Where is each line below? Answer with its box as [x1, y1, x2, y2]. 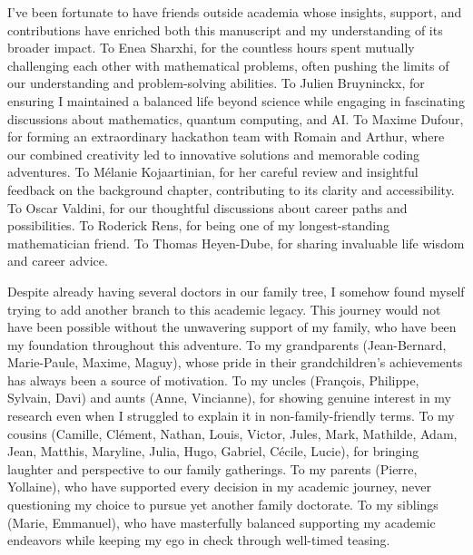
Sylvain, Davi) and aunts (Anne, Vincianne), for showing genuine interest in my [7, 388, 451, 407]
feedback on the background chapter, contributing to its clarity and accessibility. [7, 180, 455, 199]
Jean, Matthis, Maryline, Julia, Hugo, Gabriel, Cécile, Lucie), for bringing [7, 442, 419, 461]
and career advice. [7, 251, 108, 270]
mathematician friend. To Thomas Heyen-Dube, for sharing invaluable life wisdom [7, 233, 465, 252]
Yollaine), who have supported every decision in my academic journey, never [7, 477, 431, 496]
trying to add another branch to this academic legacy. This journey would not [7, 299, 441, 318]
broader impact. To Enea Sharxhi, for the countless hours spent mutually [7, 38, 415, 57]
